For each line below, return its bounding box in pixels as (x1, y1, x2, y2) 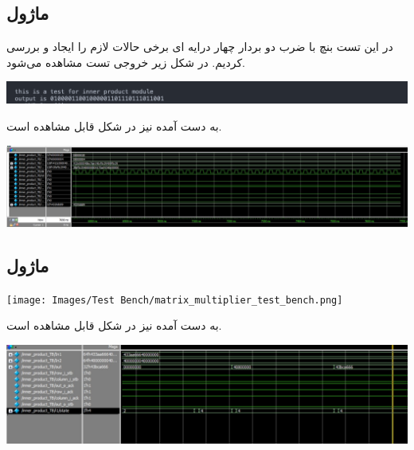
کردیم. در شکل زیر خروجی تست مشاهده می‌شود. (6, 53, 245, 70)
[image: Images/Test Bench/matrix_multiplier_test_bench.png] (6, 294, 343, 306)
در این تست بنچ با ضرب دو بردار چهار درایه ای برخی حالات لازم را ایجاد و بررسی (6, 38, 393, 55)
